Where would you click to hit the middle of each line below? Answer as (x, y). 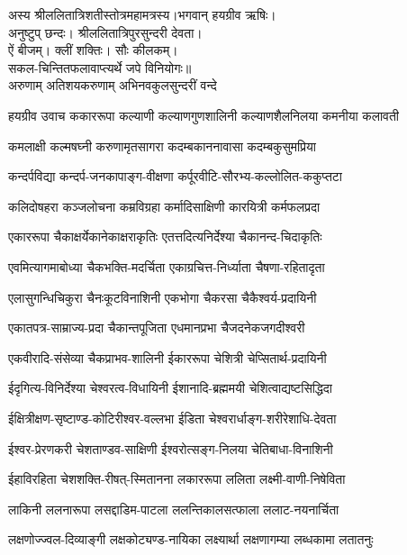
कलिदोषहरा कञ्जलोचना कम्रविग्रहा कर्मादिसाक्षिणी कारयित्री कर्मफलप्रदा (164, 206)
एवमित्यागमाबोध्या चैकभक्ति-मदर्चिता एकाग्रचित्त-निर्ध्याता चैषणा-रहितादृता (167, 266)
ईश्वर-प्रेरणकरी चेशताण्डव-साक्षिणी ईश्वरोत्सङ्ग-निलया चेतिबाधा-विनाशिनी (171, 448)
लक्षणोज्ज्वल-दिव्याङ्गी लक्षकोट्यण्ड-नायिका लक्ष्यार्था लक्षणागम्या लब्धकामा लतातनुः (191, 539)
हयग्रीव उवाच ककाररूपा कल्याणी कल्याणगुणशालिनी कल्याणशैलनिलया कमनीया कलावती (204, 115)
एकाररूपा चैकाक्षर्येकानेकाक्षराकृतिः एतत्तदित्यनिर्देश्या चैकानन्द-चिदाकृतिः (165, 237)
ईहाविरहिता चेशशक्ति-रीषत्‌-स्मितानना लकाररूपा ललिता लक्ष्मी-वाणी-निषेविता (177, 479)
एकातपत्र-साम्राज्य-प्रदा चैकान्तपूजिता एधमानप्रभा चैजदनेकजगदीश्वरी (157, 328)
